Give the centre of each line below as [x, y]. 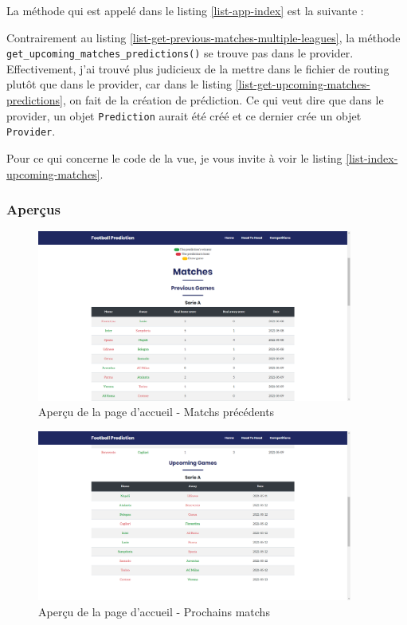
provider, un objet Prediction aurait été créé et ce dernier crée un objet [184, 115]
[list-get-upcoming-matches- [303, 84]
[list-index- [372, 157]
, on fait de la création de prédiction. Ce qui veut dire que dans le [223, 100]
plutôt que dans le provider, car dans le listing [119, 84]
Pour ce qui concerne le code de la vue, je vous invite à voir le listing [174, 157]
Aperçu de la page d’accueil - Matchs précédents [157, 412]
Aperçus [33, 209]
